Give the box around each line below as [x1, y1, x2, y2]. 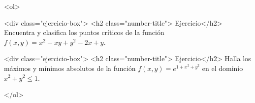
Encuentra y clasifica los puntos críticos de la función [4, 27, 164, 37]
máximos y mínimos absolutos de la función [4, 63, 136, 73]
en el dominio [202, 63, 243, 73]
